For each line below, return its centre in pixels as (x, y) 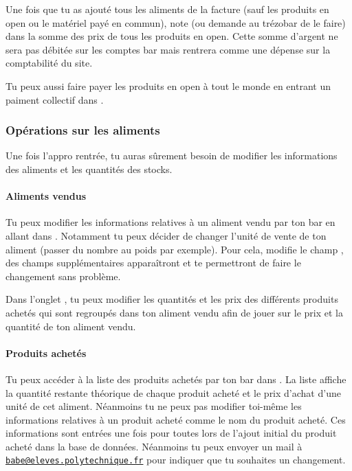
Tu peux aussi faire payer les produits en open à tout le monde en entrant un (168, 85)
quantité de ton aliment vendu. (71, 326)
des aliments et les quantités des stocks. (89, 169)
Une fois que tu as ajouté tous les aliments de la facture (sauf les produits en (167, 9)
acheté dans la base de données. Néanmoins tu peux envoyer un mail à (154, 446)
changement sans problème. (63, 276)
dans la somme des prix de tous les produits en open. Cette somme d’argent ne (172, 36)
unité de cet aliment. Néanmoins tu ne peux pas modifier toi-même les (154, 406)
